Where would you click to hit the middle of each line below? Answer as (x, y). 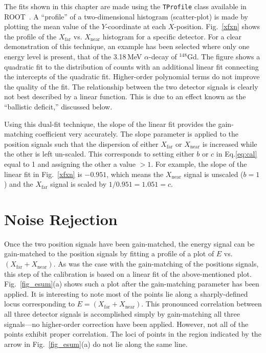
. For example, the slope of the (199, 163)
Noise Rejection (61, 219)
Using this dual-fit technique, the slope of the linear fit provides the (110, 124)
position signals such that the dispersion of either (81, 144)
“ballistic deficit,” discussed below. (58, 106)
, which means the (135, 174)
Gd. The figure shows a (224, 57)
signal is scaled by (79, 184)
